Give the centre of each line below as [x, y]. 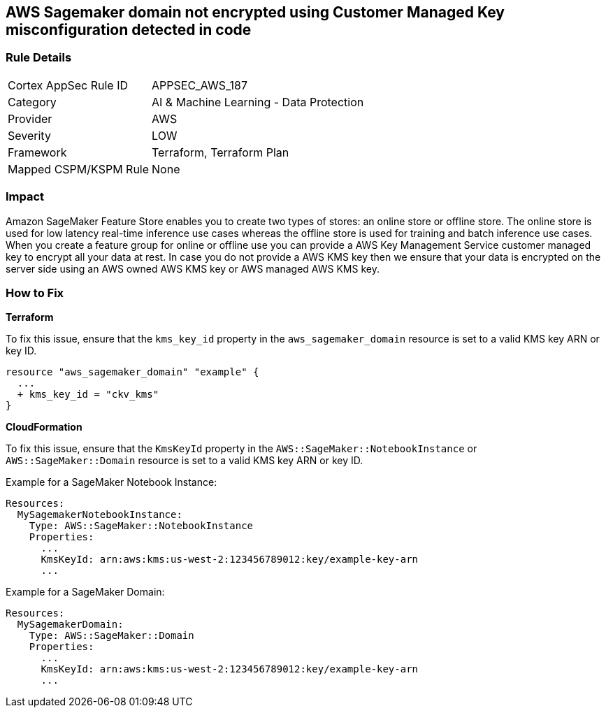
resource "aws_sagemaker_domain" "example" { [132, 372]
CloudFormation [44, 427]
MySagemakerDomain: [70, 625]
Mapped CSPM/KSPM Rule [79, 169]
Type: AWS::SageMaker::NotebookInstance [141, 526]
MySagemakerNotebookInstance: [100, 515]
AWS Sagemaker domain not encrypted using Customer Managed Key [255, 12]
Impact [25, 197]
